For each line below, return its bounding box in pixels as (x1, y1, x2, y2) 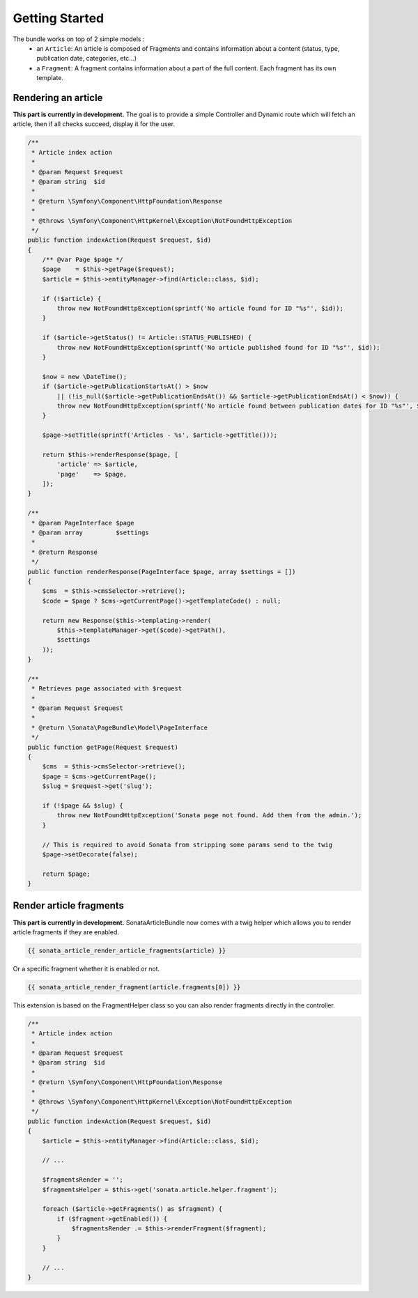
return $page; (42, 870, 91, 878)
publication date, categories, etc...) (36, 54, 137, 63)
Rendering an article (13, 91, 103, 104)
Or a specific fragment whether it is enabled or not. (13, 964, 160, 973)
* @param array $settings (31, 529, 149, 536)
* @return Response (31, 548, 98, 556)
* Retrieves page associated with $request (31, 685, 183, 693)
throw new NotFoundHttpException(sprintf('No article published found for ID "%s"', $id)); (56, 343, 380, 351)
